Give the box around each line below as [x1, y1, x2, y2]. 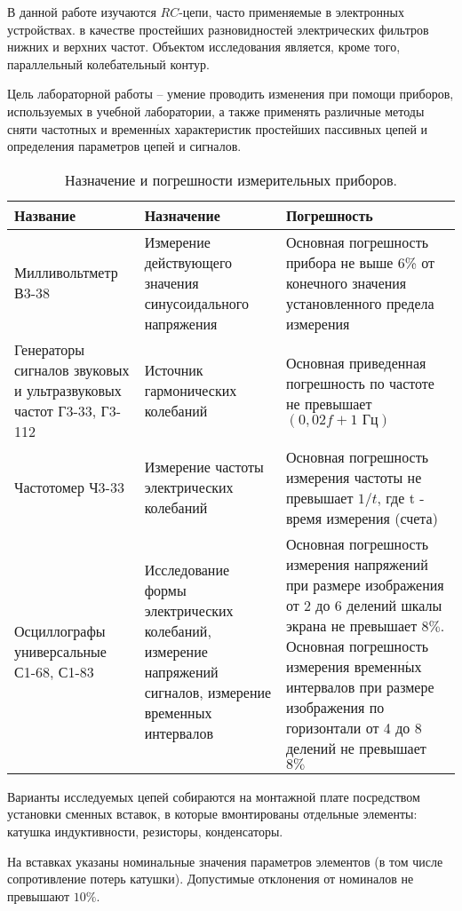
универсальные [14, 641, 107, 662]
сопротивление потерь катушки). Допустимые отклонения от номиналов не [7, 869, 414, 888]
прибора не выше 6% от [285, 251, 435, 273]
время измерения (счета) [285, 507, 438, 528]
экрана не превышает [285, 614, 418, 636]
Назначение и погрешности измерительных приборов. [65, 169, 397, 190]
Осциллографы [14, 621, 106, 642]
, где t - [377, 487, 425, 508]
